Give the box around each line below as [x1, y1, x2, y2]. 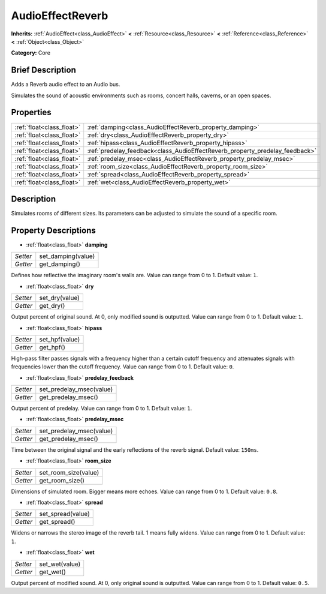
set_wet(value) [39, 560, 81, 568]
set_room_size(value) [39, 468, 99, 476]
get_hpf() [39, 343, 65, 351]
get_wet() [39, 568, 66, 576]
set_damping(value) [39, 252, 95, 260]
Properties [11, 107, 52, 118]
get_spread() [39, 518, 76, 526]
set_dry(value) [39, 294, 80, 302]
